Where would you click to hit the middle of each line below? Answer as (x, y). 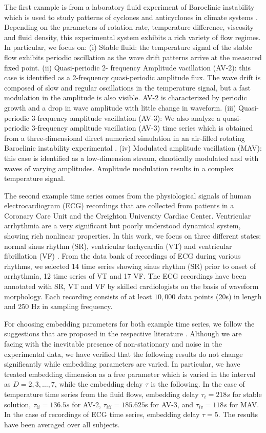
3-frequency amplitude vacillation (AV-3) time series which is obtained (142, 128)
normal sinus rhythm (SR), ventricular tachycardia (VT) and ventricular (118, 246)
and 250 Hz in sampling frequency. (58, 306)
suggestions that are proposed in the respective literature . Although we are (123, 333)
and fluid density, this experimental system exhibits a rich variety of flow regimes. (132, 37)
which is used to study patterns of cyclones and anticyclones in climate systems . (131, 17)
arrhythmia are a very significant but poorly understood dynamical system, (122, 225)
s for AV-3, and (169, 404)
